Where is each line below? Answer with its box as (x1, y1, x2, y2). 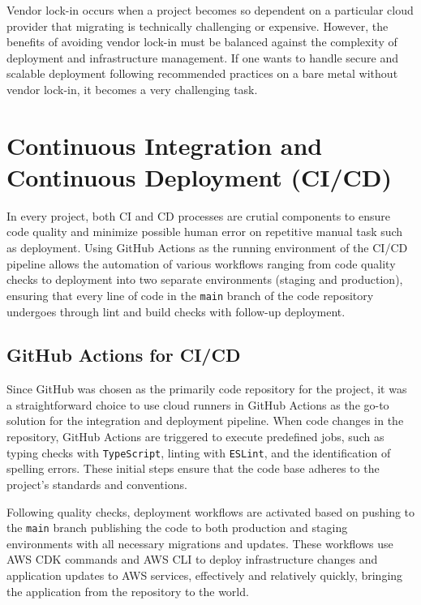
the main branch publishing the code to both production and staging (6, 519, 348, 536)
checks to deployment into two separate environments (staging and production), (6, 271, 403, 288)
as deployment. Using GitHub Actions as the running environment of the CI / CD (6, 239, 408, 256)
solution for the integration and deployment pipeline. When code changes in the (6, 412, 404, 429)
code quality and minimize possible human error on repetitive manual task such (6, 223, 403, 240)
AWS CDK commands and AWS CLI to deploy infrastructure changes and (6, 551, 378, 568)
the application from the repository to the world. (6, 582, 249, 599)
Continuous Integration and (6, 128, 323, 161)
